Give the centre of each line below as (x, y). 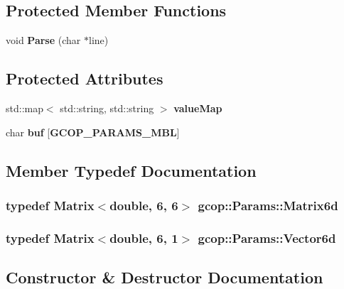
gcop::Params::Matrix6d (268, 205)
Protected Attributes (85, 78)
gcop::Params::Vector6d (267, 238)
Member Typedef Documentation (131, 170)
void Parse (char (43, 40)
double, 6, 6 (144, 205)
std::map (25, 108)
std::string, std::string (107, 108)
